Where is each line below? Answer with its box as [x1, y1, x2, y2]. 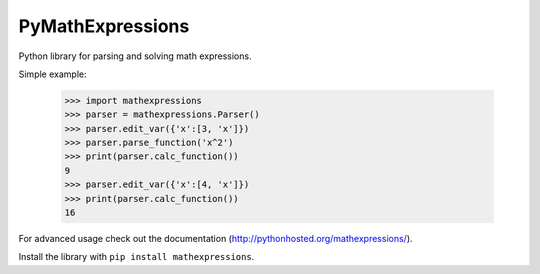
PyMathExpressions [18, 15, 190, 37]
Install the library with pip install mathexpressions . [18, 251, 255, 263]
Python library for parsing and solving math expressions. [18, 50, 252, 62]
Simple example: [18, 68, 87, 80]
